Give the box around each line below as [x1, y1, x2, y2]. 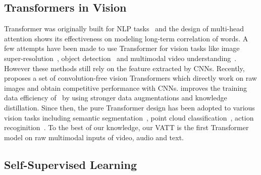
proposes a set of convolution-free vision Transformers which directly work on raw [4, 73, 257, 83]
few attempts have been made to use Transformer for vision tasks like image [4, 43, 240, 53]
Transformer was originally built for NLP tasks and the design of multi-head [4, 23, 244, 34]
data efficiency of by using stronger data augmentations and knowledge [4, 92, 227, 103]
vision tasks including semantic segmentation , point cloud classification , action [4, 112, 254, 123]
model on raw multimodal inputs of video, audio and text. [4, 132, 184, 142]
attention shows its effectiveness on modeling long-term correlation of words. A [4, 33, 248, 43]
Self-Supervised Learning [4, 156, 137, 172]
